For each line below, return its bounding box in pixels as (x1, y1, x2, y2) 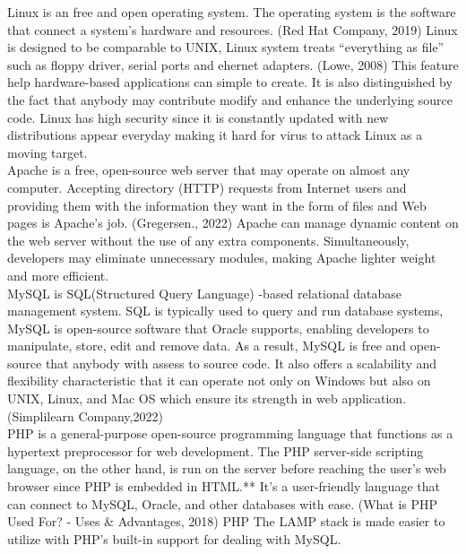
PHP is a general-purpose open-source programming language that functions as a (7, 424, 453, 443)
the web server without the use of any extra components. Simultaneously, (7, 230, 410, 249)
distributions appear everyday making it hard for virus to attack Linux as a (7, 126, 423, 144)
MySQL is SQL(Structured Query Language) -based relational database (7, 283, 402, 302)
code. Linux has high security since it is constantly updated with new (7, 108, 389, 126)
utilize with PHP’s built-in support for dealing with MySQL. (7, 529, 341, 548)
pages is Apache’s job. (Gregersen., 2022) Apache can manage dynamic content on (7, 213, 459, 232)
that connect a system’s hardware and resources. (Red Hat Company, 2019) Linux (7, 20, 458, 39)
